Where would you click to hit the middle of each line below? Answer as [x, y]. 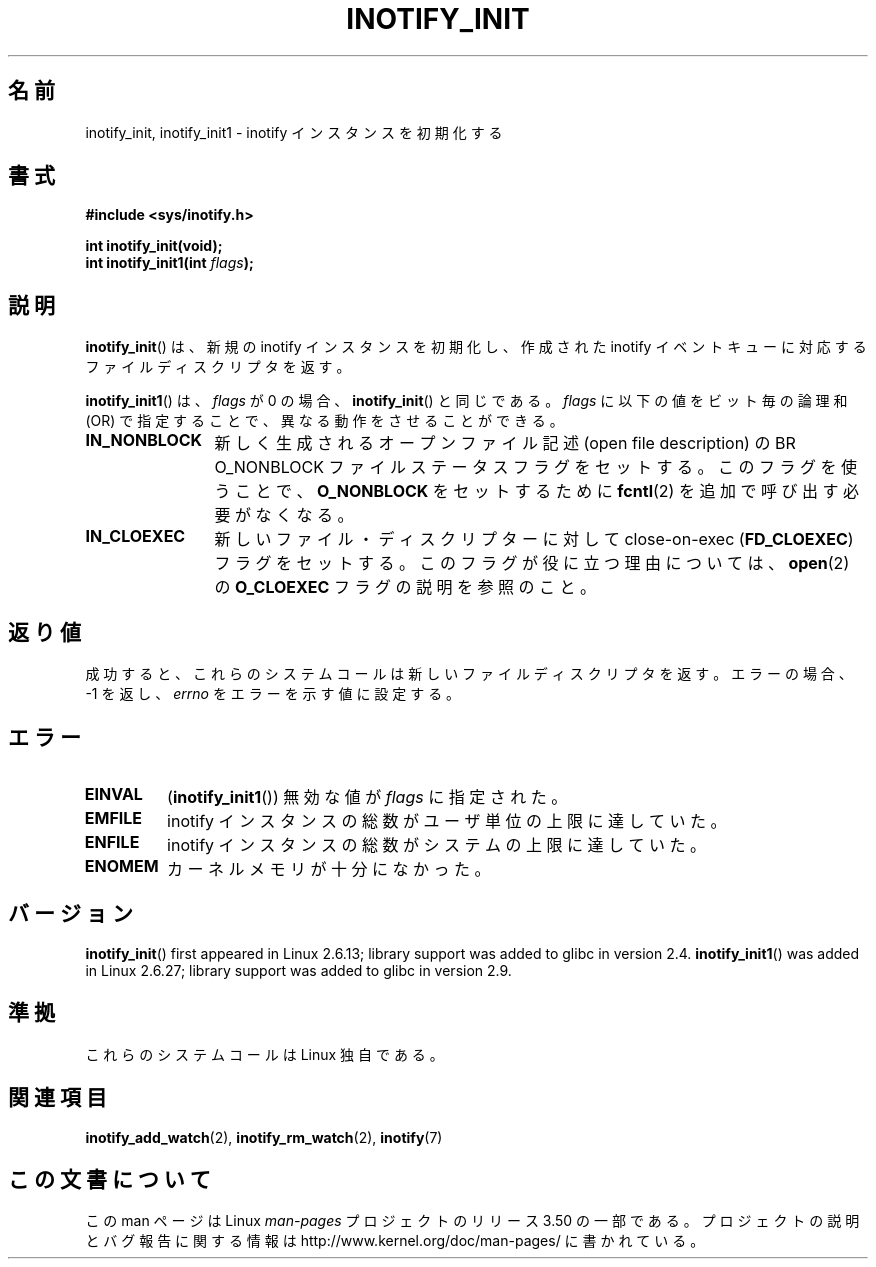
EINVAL [113, 793]
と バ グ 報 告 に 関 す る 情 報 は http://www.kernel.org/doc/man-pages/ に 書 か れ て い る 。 [395, 1241]
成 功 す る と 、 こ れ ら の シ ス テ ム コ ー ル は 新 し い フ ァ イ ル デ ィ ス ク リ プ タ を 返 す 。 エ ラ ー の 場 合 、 [469, 674]
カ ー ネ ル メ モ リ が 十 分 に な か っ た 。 [329, 868]
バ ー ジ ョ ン [70, 914]
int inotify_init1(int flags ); [169, 263]
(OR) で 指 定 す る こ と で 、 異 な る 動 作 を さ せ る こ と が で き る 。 [324, 421]
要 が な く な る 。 [284, 515]
